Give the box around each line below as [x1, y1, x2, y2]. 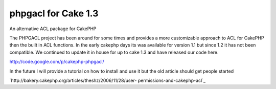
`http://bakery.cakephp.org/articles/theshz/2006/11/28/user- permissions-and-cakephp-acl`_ [9, 77, 206, 83]
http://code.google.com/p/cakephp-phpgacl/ [9, 59, 104, 65]
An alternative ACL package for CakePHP [9, 26, 97, 32]
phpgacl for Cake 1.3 [9, 8, 99, 19]
